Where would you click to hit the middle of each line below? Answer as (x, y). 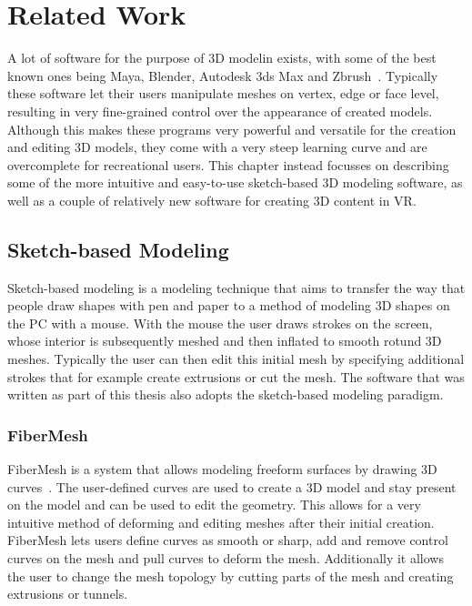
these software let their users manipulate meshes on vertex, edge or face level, (223, 93)
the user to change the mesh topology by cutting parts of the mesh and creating (231, 576)
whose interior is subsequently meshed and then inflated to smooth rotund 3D (225, 341)
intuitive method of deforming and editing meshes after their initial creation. (221, 522)
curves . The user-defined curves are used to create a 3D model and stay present (232, 486)
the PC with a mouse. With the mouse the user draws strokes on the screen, (220, 323)
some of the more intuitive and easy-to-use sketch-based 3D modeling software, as (235, 182)
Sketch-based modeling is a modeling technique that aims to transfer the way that (236, 287)
